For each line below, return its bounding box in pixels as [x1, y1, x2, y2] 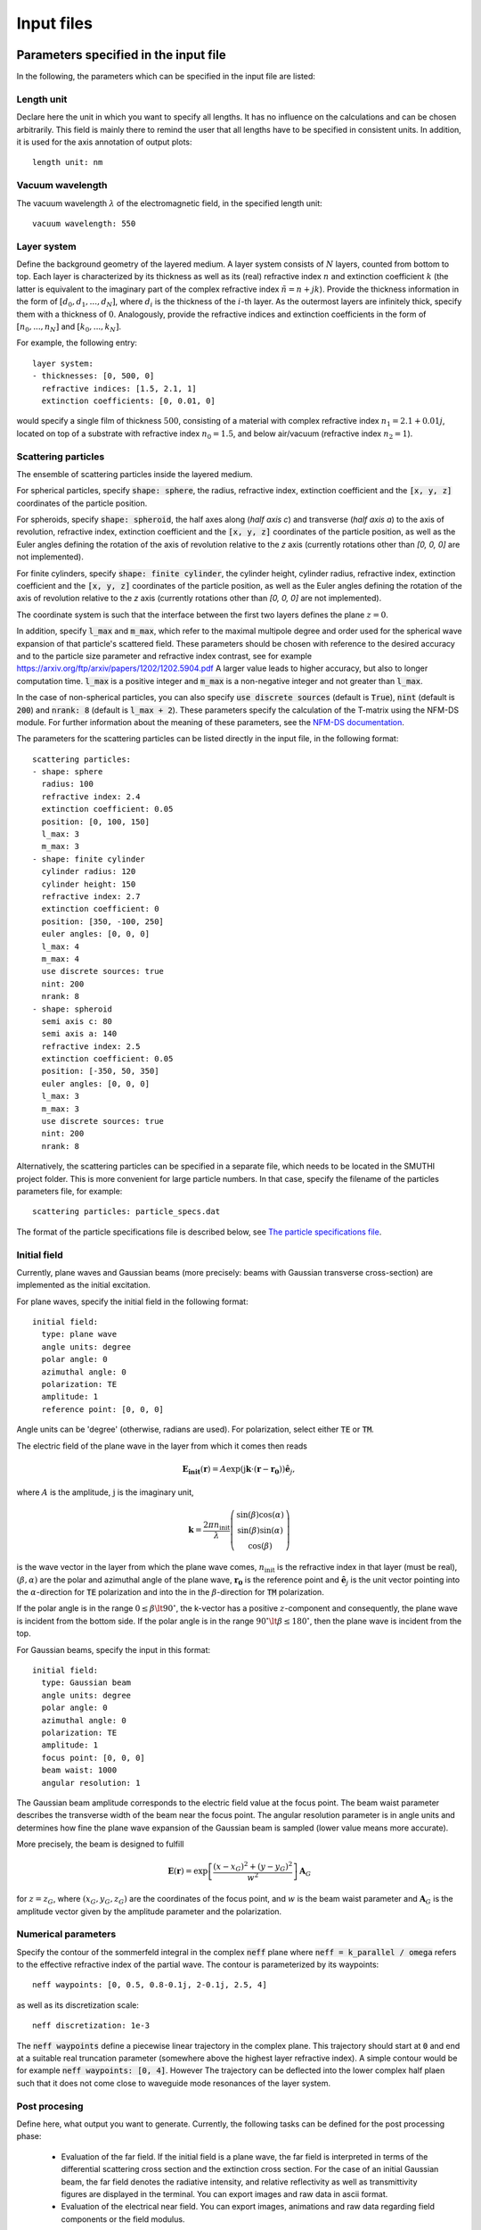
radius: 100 [41, 779, 94, 789]
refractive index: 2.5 [41, 1041, 141, 1052]
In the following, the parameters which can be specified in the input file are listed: [16, 71, 315, 82]
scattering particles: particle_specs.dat [32, 1207, 221, 1217]
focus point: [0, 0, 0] [41, 1753, 146, 1763]
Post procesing [16, 2100, 84, 2112]
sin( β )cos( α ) [236, 1509, 284, 1520]
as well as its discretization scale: [16, 1999, 140, 2011]
